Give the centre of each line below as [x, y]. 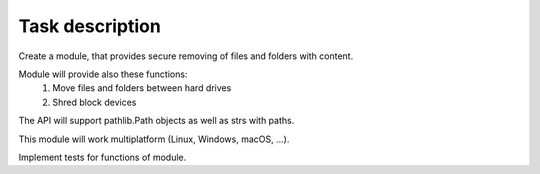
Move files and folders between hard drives [142, 88]
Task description [90, 26]
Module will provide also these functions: [103, 74]
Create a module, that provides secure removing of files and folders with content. [186, 56]
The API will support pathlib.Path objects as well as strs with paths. [156, 121]
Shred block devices [94, 102]
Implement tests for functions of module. [102, 157]
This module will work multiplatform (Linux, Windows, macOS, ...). [154, 139]
